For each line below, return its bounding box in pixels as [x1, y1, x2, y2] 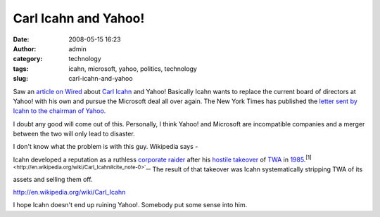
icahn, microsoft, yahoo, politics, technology [68, 64, 197, 73]
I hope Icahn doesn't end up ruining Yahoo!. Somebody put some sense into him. [13, 201, 248, 209]
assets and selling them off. [13, 175, 93, 183]
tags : [13, 64, 29, 73]
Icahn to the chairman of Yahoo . [13, 107, 106, 115]
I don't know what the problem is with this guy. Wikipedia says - [13, 143, 198, 151]
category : [13, 55, 43, 63]
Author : [13, 44, 37, 53]
